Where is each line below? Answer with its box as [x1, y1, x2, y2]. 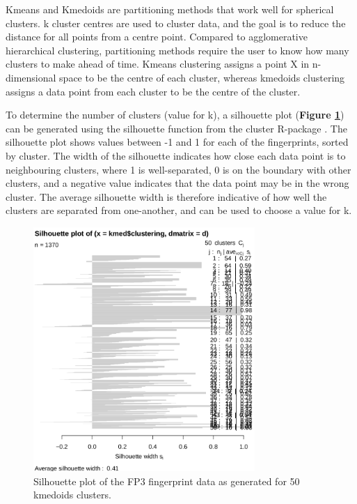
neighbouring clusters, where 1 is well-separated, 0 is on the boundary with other [6, 162, 351, 176]
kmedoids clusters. [33, 487, 111, 502]
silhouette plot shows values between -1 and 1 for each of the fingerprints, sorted [6, 135, 349, 149]
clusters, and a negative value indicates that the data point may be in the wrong [6, 176, 349, 190]
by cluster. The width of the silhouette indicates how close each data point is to [6, 148, 346, 162]
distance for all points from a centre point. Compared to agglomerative [6, 29, 308, 44]
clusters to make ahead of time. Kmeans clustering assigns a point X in [6, 56, 310, 71]
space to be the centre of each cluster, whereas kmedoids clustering [59, 70, 345, 84]
